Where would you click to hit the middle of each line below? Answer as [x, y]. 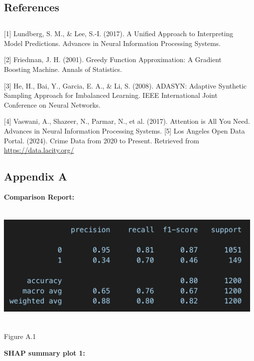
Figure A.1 [20, 336]
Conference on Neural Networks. [52, 104]
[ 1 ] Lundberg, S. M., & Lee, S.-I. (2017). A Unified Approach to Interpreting [119, 34]
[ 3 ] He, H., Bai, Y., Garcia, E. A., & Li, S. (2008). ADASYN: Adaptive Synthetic [125, 85]
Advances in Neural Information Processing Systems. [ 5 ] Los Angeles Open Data [125, 130]
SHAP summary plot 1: [45, 352]
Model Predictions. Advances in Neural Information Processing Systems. [112, 43]
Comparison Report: [39, 196]
